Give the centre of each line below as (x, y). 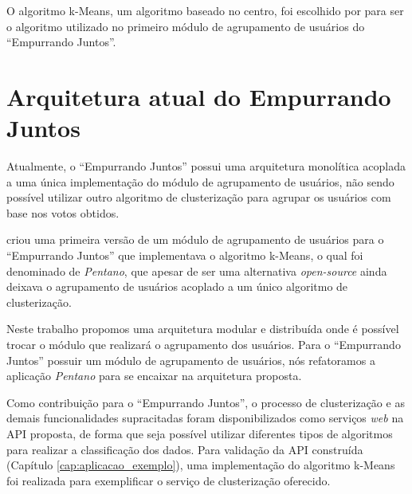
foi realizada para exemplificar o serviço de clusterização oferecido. (169, 480)
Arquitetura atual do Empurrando (199, 96)
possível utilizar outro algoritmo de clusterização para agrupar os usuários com (199, 197)
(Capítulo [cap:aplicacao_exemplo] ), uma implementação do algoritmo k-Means (201, 465)
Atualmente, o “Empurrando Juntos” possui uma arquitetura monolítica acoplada (206, 166)
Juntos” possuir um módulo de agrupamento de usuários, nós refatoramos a (191, 360)
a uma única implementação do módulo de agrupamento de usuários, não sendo (200, 181)
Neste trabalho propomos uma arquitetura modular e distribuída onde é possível (203, 329)
